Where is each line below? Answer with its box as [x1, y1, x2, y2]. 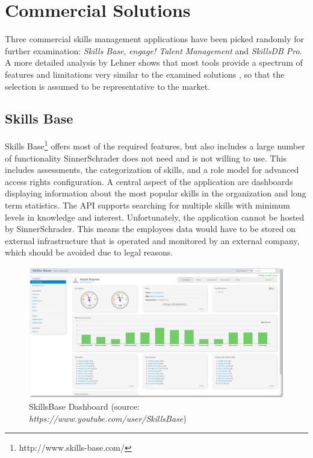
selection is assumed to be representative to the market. [5, 80, 211, 92]
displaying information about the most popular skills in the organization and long [5, 187, 306, 199]
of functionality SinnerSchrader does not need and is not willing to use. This [5, 151, 287, 164]
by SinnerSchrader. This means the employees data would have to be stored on [5, 222, 296, 235]
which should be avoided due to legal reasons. [5, 246, 173, 259]
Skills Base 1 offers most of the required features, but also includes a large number [5, 138, 305, 152]
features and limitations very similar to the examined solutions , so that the [5, 67, 285, 80]
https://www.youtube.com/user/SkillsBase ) [29, 412, 187, 424]
